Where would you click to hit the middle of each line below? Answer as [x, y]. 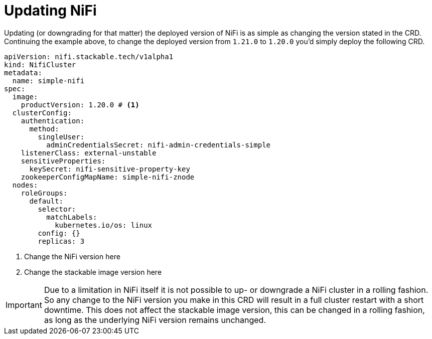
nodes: [25, 185]
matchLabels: [72, 217]
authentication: [53, 121]
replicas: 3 [61, 241]
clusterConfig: [42, 113]
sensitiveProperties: [63, 161]
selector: [57, 209]
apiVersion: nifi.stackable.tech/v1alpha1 [89, 56]
